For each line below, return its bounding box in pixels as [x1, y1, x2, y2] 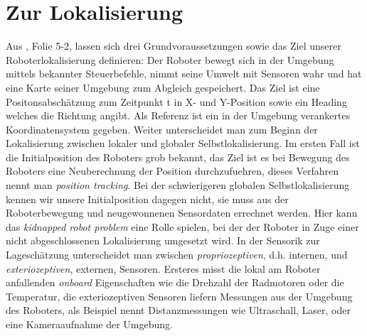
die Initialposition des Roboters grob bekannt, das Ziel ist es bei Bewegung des [6, 149, 350, 164]
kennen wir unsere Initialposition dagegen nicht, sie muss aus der [6, 191, 289, 206]
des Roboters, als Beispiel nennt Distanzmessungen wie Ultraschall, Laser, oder [6, 303, 351, 318]
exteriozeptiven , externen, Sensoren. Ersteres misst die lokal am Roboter [6, 261, 321, 276]
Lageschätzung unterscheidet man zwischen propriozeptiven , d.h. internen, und [6, 247, 348, 262]
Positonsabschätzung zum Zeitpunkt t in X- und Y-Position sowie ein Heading [6, 94, 347, 109]
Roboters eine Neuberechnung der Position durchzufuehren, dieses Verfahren [6, 163, 339, 178]
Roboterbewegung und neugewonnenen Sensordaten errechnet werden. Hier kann [6, 205, 358, 220]
